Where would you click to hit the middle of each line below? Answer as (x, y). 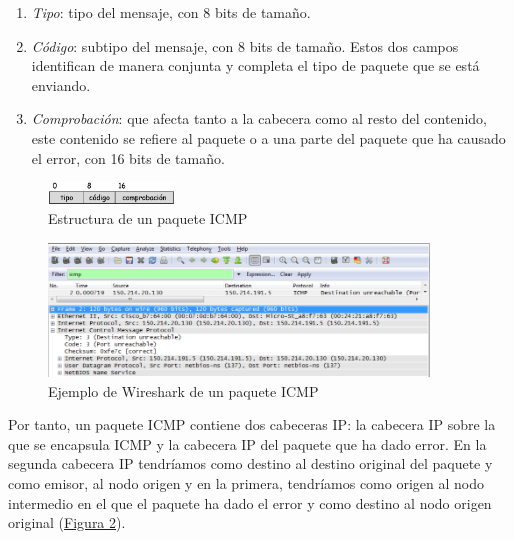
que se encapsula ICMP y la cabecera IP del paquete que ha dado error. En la (247, 443)
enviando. (61, 84)
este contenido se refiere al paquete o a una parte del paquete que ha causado (268, 137)
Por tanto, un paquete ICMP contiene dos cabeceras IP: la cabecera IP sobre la (252, 424)
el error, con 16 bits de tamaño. (128, 157)
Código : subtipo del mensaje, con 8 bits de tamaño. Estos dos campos (245, 45)
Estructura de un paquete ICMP (148, 218)
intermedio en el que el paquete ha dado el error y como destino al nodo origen (250, 502)
